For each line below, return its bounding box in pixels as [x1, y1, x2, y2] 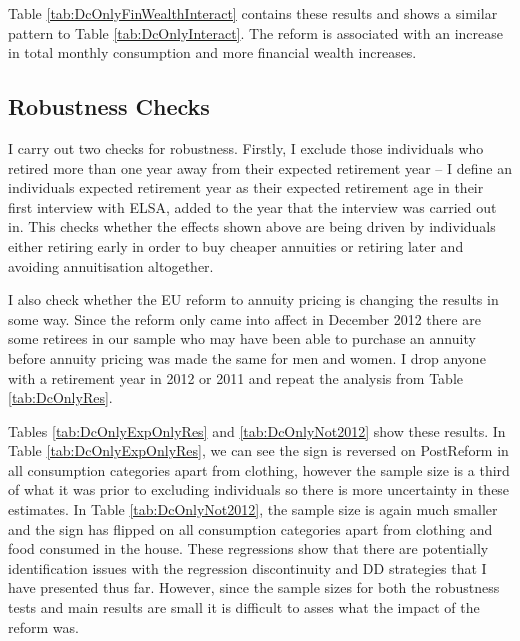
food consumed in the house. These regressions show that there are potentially [8, 538, 489, 559]
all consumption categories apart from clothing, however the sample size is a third [8, 459, 510, 480]
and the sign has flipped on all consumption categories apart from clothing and [8, 518, 493, 539]
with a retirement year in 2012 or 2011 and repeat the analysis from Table [8, 367, 463, 388]
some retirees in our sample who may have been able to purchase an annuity [8, 328, 476, 349]
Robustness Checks [8, 91, 210, 122]
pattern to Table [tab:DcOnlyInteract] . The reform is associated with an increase [8, 22, 503, 43]
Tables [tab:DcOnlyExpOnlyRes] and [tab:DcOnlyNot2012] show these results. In [8, 420, 506, 441]
